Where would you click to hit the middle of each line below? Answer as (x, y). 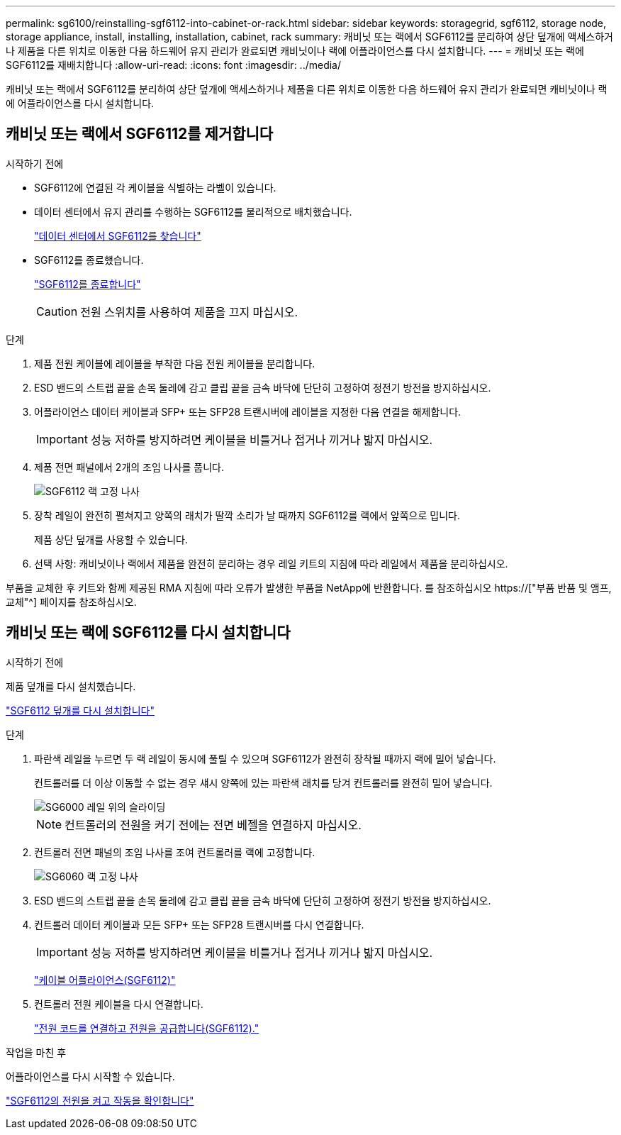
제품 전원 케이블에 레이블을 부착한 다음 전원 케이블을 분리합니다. (175, 363)
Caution (57, 311)
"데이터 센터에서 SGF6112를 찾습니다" (118, 236)
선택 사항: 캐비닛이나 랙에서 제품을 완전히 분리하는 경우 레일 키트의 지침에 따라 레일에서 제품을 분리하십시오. (271, 563)
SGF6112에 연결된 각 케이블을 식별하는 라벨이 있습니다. (155, 187)
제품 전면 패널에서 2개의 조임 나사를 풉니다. (129, 467)
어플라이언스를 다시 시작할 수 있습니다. (90, 1076)
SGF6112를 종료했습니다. (89, 260)
